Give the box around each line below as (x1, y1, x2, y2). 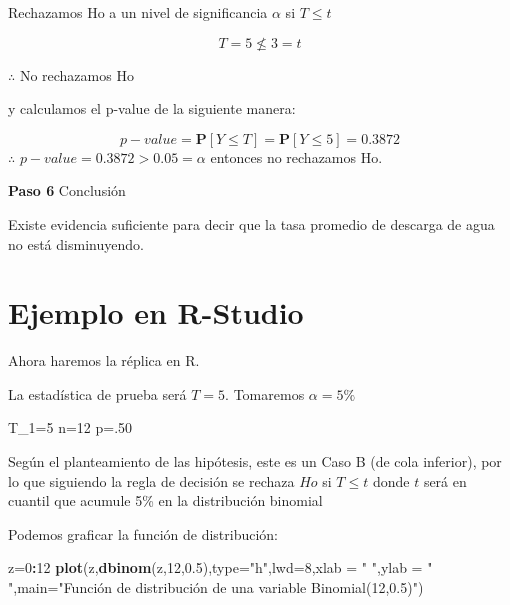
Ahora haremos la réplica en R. (8, 350, 200, 371)
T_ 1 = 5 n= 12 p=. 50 (8, 417, 133, 438)
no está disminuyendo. (8, 233, 144, 254)
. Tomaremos (225, 383, 305, 404)
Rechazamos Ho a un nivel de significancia (8, 2, 268, 22)
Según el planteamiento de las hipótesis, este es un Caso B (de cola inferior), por (8, 451, 502, 472)
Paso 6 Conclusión (8, 180, 126, 201)
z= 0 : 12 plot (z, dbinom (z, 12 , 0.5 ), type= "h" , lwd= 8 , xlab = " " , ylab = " (8, 557, 433, 578)
